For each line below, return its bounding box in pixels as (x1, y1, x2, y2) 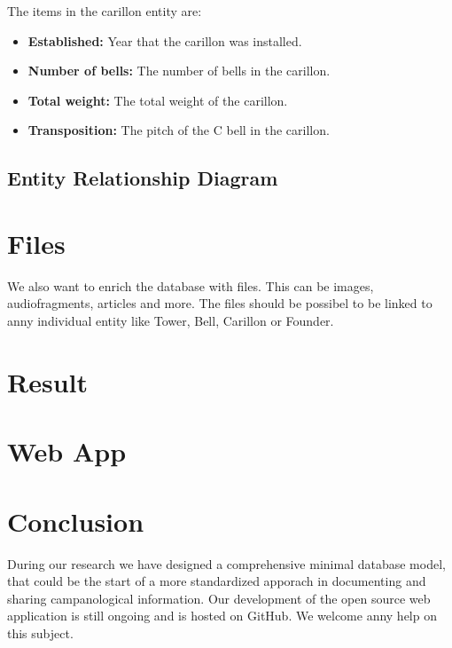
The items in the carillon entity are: (7, 2, 202, 20)
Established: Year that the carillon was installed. (27, 31, 302, 50)
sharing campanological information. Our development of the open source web (7, 589, 431, 607)
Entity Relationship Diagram (7, 164, 278, 192)
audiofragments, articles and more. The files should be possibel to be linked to (7, 294, 433, 312)
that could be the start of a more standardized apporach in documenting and (7, 572, 426, 590)
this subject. (7, 623, 74, 642)
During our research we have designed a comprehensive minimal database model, (7, 554, 446, 573)
